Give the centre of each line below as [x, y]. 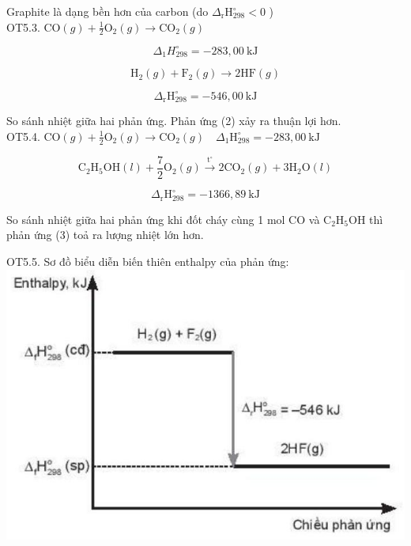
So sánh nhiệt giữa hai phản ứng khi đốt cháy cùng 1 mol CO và [163, 219]
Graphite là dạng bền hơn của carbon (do [107, 11]
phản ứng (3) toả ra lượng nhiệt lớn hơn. [105, 235]
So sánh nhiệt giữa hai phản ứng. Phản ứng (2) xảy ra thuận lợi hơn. [174, 121]
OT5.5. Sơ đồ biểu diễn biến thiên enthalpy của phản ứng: [148, 261]
